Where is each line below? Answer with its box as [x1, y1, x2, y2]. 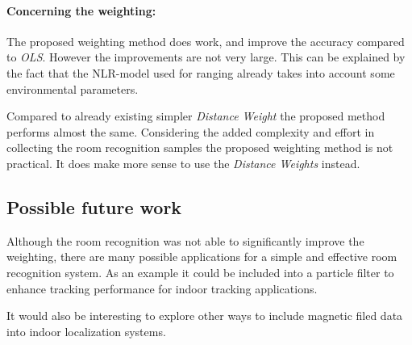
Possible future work [6, 194, 182, 219]
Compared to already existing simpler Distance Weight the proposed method [6, 107, 385, 124]
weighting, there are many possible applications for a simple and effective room [6, 248, 397, 265]
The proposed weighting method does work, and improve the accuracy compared [6, 32, 405, 49]
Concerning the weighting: [6, 2, 156, 19]
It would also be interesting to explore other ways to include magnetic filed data [6, 307, 403, 324]
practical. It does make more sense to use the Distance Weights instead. [6, 154, 360, 171]
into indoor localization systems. [6, 322, 166, 339]
